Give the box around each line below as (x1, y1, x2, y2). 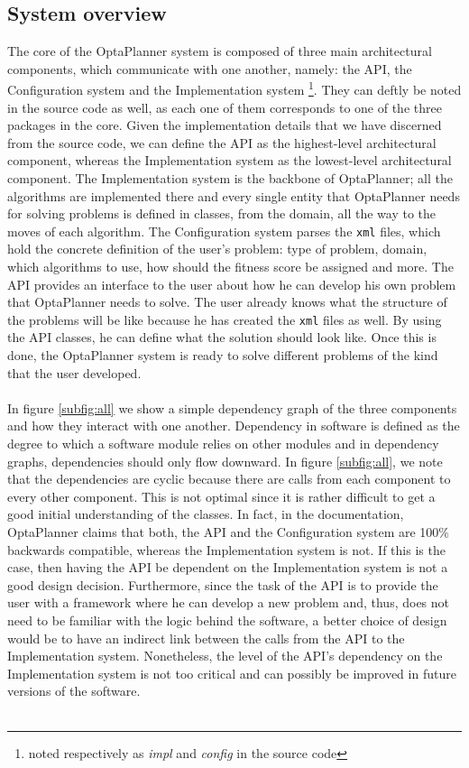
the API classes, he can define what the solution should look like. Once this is (7, 328, 437, 347)
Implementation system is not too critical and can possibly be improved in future (7, 663, 456, 682)
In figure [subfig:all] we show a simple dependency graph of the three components (7, 398, 457, 417)
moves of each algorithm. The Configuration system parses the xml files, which (7, 221, 441, 240)
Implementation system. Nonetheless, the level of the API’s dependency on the (7, 646, 443, 665)
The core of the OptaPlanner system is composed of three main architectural (7, 42, 432, 60)
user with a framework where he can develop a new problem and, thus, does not (7, 593, 450, 612)
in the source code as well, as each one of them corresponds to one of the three (7, 97, 442, 116)
